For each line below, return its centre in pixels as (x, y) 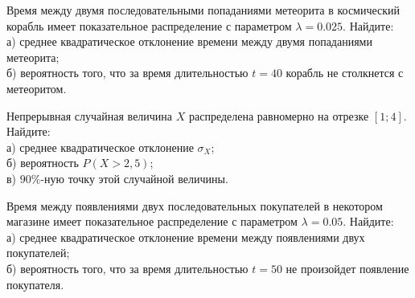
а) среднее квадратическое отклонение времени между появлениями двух (186, 237)
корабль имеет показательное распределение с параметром (149, 25)
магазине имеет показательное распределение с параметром (152, 221)
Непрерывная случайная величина (90, 115)
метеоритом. (37, 88)
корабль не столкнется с (345, 73)
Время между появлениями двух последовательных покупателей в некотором (195, 205)
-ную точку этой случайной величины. (134, 178)
